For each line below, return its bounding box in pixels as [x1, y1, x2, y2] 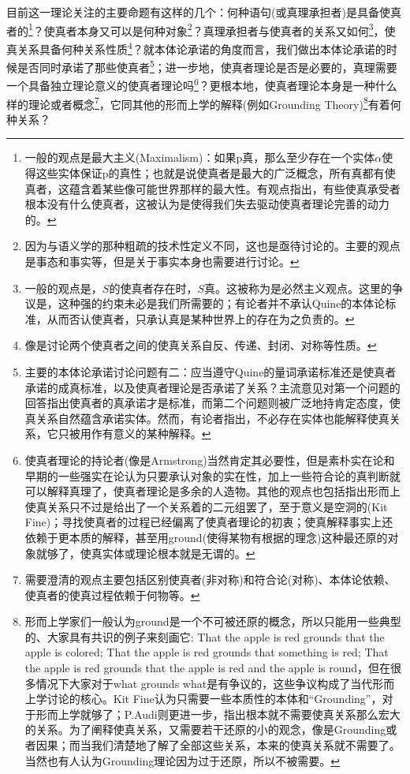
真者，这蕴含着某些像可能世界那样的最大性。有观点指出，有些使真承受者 [24, 180, 401, 196]
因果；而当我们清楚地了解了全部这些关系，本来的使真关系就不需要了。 [35, 737, 401, 753]
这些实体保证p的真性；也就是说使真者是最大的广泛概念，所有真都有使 [35, 165, 396, 181]
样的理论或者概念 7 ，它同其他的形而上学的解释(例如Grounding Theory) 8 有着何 [6, 93, 401, 112]
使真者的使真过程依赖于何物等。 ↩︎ [24, 586, 200, 603]
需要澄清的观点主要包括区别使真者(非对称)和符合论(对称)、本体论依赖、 [24, 571, 396, 588]
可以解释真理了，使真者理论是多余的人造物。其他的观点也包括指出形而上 [24, 483, 401, 499]
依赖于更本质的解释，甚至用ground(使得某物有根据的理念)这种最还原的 [24, 529, 388, 545]
